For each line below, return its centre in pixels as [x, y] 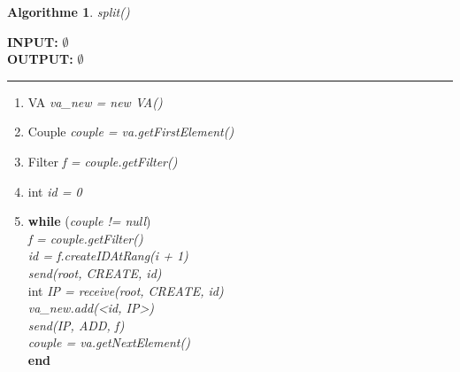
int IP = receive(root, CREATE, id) [126, 290]
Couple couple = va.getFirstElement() [131, 132]
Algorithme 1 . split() [69, 12]
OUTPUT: [40, 59]
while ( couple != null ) [89, 221]
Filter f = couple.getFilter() [103, 161]
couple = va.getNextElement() [109, 342]
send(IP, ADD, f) [76, 325]
